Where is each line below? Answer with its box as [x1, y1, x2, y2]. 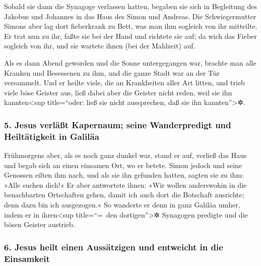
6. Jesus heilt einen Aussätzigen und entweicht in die [4, 240, 223, 253]
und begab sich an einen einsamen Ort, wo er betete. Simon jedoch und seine [4, 159, 242, 170]
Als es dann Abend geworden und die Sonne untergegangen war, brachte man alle [4, 57, 256, 68]
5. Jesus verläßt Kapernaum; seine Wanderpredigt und [4, 118, 231, 131]
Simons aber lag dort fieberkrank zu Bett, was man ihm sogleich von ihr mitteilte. [4, 21, 257, 31]
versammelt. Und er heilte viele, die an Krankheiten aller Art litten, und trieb [4, 77, 245, 88]
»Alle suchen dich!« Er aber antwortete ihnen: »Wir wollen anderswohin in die [4, 179, 247, 190]
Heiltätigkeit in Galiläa [4, 130, 99, 142]
